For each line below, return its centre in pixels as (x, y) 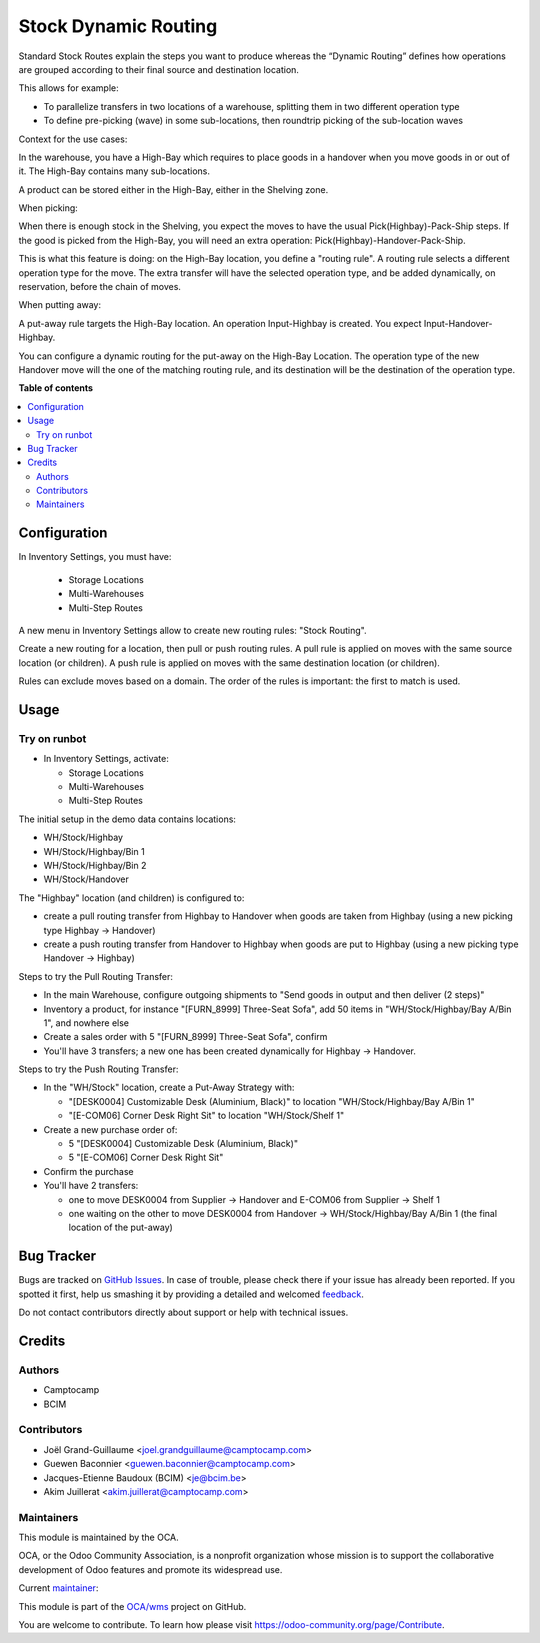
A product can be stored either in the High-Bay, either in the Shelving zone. (173, 189)
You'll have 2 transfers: (91, 1186)
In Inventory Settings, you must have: (95, 557)
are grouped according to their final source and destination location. (159, 69)
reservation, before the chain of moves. (100, 287)
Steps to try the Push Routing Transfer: (98, 1069)
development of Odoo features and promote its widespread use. (150, 1569)
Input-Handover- (458, 323)
